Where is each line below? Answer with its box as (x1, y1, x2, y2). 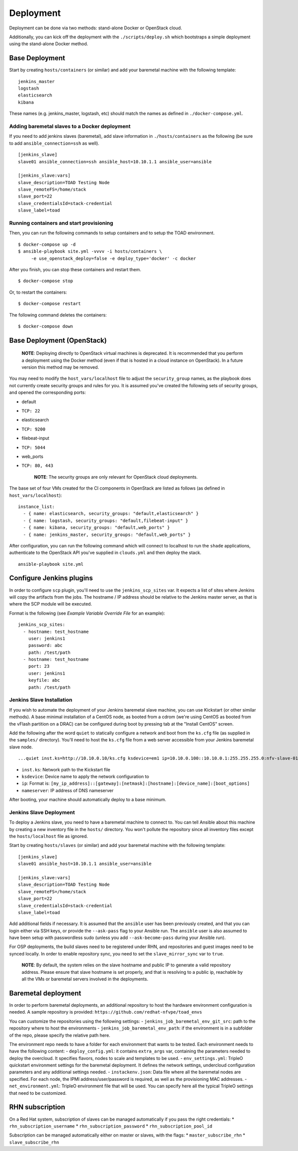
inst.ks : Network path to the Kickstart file (21, 766, 111, 772)
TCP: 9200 (21, 426, 46, 432)
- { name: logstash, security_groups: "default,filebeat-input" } (23, 518, 188, 523)
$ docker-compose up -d (18, 241, 76, 247)
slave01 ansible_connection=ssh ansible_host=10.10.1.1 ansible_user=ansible (18, 159, 212, 164)
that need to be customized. (9, 1090, 67, 1096)
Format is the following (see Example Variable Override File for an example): (9, 610, 165, 616)
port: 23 (28, 663, 50, 669)
